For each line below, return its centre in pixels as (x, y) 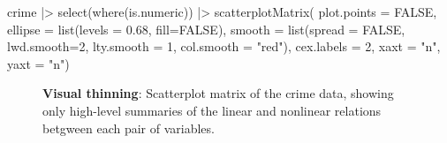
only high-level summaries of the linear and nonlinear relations (212, 110)
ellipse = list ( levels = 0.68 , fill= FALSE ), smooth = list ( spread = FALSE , (206, 29)
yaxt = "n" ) (38, 63)
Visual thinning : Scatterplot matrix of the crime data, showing (218, 93)
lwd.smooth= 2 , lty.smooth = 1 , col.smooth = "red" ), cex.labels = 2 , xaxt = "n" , (224, 46)
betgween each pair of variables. (129, 128)
